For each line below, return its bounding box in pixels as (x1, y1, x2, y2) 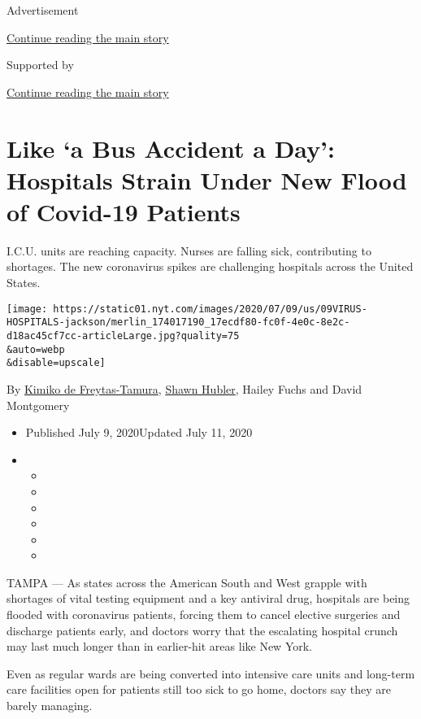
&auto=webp (7, 343, 65, 355)
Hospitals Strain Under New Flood (7, 163, 407, 196)
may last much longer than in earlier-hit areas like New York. (7, 638, 312, 655)
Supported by (7, 56, 74, 73)
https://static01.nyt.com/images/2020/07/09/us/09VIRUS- (53, 303, 367, 315)
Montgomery (7, 396, 70, 413)
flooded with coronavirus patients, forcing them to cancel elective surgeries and (7, 606, 401, 623)
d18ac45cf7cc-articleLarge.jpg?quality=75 (7, 329, 240, 342)
